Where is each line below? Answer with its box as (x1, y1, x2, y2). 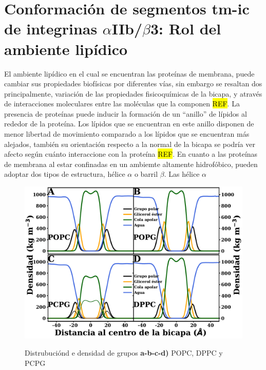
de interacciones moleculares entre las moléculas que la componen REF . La (4, 98, 240, 109)
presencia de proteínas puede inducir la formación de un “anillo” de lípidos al (4, 108, 247, 119)
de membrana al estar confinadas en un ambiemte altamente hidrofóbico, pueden (4, 158, 258, 169)
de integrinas (4, 18, 98, 39)
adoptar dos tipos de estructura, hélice (4, 169, 125, 179)
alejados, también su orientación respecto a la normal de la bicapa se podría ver (4, 138, 255, 149)
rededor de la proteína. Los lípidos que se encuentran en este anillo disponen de (4, 118, 254, 129)
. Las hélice (164, 169, 200, 179)
